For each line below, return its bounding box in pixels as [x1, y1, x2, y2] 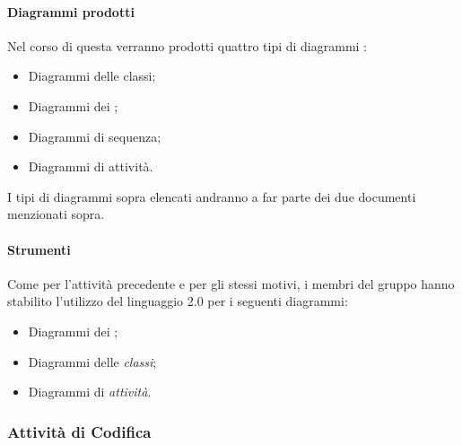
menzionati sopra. [7, 205, 105, 223]
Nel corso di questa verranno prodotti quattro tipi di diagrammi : [7, 36, 367, 55]
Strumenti [7, 240, 71, 258]
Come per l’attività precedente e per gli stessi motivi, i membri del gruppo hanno [7, 274, 455, 292]
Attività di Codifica [7, 420, 152, 442]
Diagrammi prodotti [7, 2, 135, 21]
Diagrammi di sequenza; [28, 127, 161, 145]
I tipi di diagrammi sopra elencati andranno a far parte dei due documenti [7, 187, 416, 205]
